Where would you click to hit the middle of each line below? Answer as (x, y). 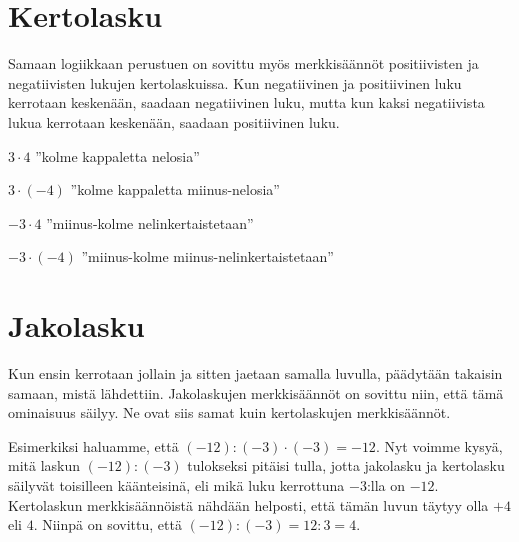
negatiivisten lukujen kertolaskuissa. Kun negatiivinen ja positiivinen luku (235, 82)
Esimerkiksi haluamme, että (93, 445)
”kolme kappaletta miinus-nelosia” (175, 189)
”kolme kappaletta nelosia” (117, 155)
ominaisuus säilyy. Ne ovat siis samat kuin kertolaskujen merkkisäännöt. (229, 412)
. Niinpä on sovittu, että (107, 524)
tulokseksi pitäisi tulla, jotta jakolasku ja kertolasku (346, 465)
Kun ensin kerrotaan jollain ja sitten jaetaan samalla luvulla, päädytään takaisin (255, 373)
